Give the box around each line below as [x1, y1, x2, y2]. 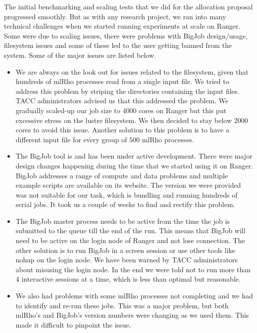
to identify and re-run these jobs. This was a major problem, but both [15, 300, 229, 310]
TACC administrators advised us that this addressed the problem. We [15, 95, 229, 106]
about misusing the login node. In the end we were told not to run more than [15, 264, 251, 274]
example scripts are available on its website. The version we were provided [15, 180, 241, 190]
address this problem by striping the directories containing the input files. [15, 85, 240, 96]
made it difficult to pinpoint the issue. [15, 319, 131, 330]
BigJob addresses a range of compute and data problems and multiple [15, 170, 228, 180]
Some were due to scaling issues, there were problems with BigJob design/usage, [4, 30, 248, 41]
